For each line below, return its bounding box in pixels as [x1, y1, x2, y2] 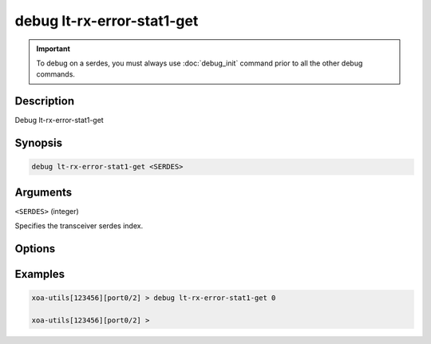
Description [14, 94, 75, 108]
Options [14, 242, 56, 255]
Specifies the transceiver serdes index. [14, 221, 144, 231]
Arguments [14, 185, 73, 199]
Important [36, 44, 71, 53]
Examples [14, 267, 65, 281]
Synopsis [14, 136, 63, 150]
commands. [36, 69, 76, 79]
